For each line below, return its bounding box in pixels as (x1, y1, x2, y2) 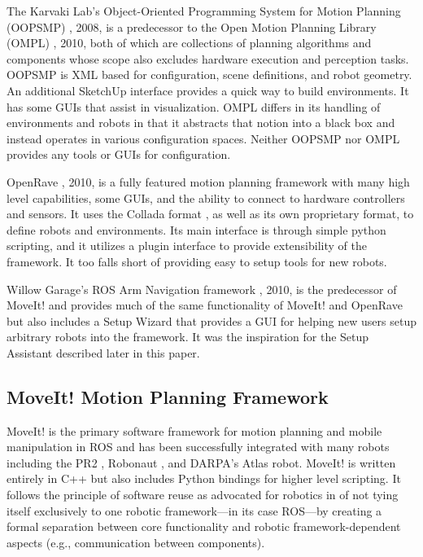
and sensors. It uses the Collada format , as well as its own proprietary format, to (7, 205, 414, 222)
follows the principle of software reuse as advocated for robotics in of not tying (7, 486, 399, 503)
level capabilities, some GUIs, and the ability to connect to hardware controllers (7, 189, 405, 206)
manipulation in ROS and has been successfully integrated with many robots (7, 438, 390, 455)
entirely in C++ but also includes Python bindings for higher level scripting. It (7, 470, 401, 487)
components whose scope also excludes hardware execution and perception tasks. (7, 50, 409, 67)
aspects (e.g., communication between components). (7, 533, 265, 550)
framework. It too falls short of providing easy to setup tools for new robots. (7, 252, 387, 270)
